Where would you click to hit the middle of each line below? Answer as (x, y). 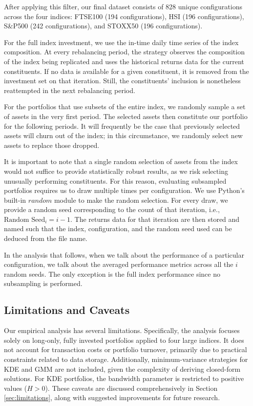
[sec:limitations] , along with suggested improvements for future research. (112, 397)
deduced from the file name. (46, 238)
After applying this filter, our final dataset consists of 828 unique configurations (123, 6)
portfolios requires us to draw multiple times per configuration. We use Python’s (124, 190)
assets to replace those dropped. (52, 145)
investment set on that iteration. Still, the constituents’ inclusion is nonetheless (122, 81)
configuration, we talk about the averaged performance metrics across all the (119, 264)
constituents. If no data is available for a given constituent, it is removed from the (126, 71)
